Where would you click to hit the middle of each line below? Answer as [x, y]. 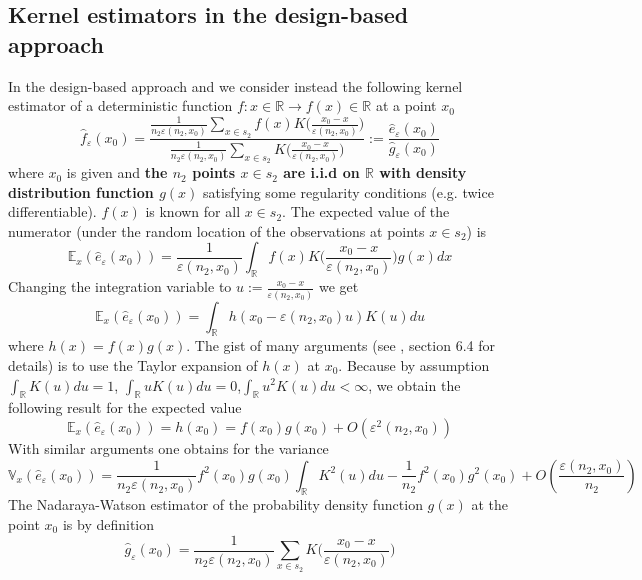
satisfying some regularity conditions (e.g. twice [348, 191]
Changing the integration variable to [120, 286]
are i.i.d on [321, 172]
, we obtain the [414, 384]
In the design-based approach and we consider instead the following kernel [235, 85]
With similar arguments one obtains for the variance [168, 447]
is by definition [108, 523]
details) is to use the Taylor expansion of [133, 364]
